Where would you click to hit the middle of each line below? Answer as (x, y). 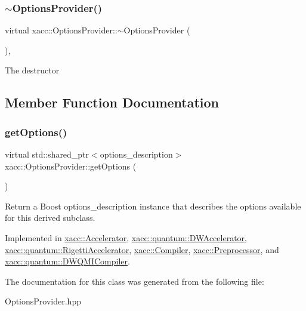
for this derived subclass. (50, 218)
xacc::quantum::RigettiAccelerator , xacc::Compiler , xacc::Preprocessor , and (142, 249)
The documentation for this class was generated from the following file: (135, 281)
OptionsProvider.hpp (43, 301)
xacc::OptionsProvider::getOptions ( (71, 166)
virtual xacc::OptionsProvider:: (61, 30)
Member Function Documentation (112, 102)
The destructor (32, 70)
